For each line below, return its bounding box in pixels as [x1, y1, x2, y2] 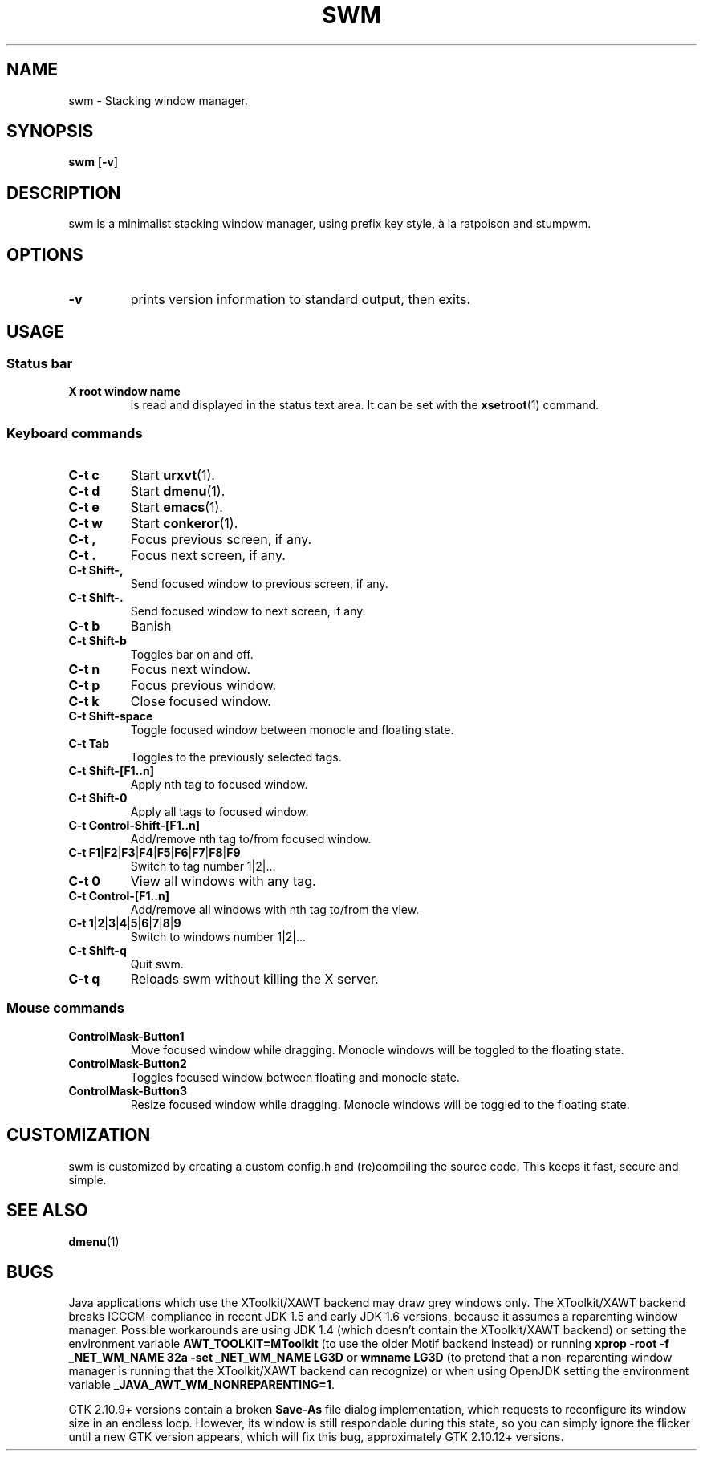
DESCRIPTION [6, 182, 121, 203]
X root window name [68, 384, 181, 399]
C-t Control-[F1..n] [68, 889, 169, 903]
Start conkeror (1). [130, 515, 238, 532]
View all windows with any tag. [130, 873, 316, 890]
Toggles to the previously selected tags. [130, 750, 342, 765]
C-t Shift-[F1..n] [68, 764, 155, 778]
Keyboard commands [6, 424, 143, 441]
